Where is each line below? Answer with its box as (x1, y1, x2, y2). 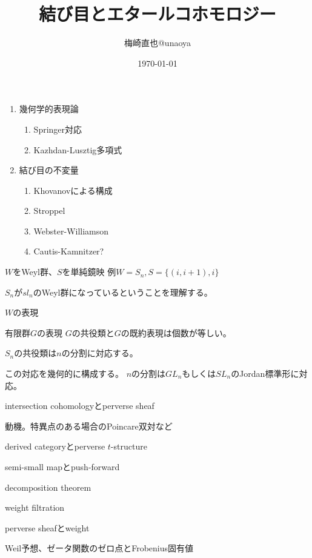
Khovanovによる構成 (33, 184, 113, 196)
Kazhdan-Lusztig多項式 (33, 143, 122, 156)
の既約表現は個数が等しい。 (121, 326, 231, 339)
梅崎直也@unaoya (124, 36, 191, 49)
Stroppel (33, 204, 65, 217)
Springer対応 (33, 122, 82, 135)
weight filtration (5, 501, 65, 514)
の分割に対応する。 (61, 347, 138, 359)
